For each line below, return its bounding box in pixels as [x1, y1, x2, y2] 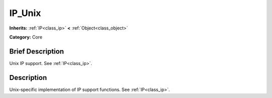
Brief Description [9, 47, 64, 55]
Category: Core [9, 34, 43, 40]
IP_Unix [9, 7, 41, 18]
